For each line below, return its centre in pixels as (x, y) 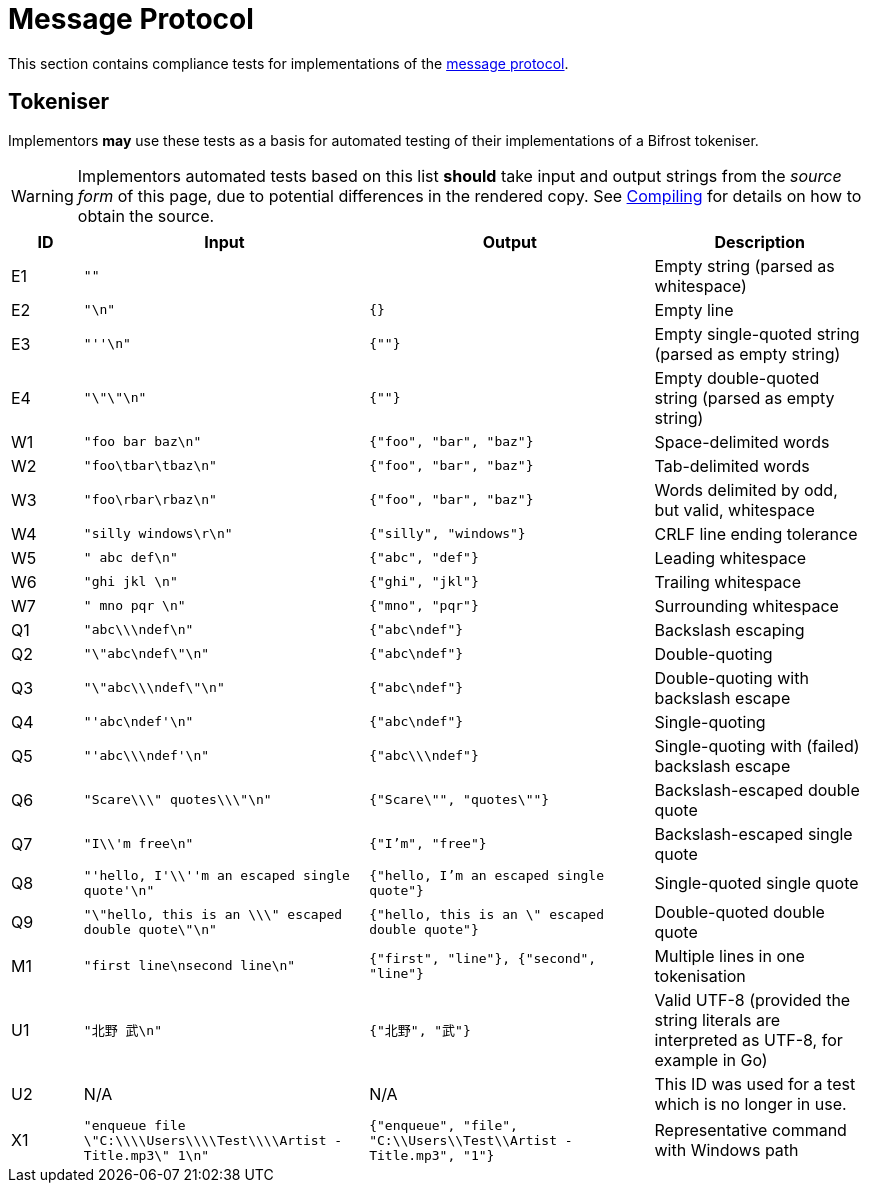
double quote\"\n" (150, 929)
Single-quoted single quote (756, 882)
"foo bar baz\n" (142, 442)
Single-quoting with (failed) (757, 745)
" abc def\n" (130, 558)
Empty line (694, 309)
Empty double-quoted (737, 377)
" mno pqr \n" (134, 606)
